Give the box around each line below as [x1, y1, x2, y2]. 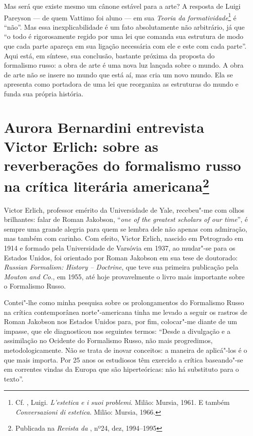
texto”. [4, 373, 24, 383]
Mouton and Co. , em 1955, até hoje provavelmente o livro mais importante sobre [4, 271, 245, 281]
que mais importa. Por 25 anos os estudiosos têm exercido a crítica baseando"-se [4, 354, 243, 364]
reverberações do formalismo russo [4, 155, 241, 175]
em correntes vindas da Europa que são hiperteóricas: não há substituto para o [4, 364, 239, 374]
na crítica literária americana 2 [4, 174, 209, 196]
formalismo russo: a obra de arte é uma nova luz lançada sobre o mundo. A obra [4, 60, 244, 70]
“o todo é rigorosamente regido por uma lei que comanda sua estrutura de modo [4, 31, 243, 41]
